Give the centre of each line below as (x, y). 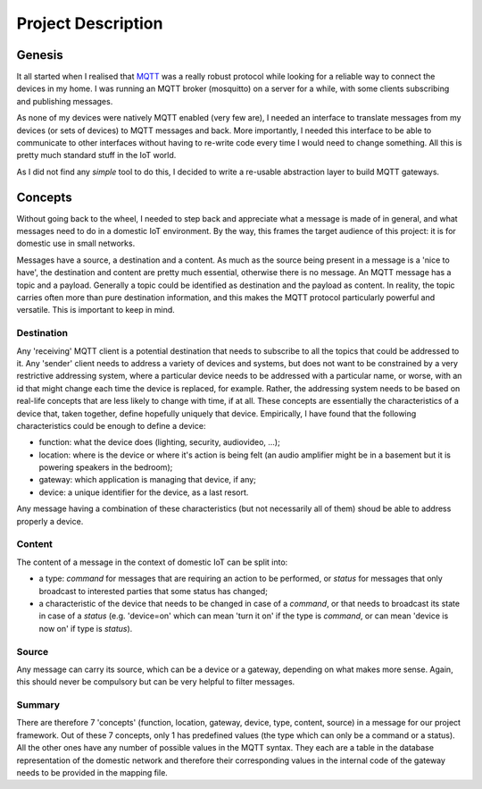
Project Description (90, 23)
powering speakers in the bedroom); (106, 467)
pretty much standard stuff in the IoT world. (96, 155)
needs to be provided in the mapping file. (92, 772)
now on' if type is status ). (86, 628)
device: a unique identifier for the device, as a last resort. (144, 492)
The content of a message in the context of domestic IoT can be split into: (152, 562)
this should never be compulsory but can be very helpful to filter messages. (156, 682)
